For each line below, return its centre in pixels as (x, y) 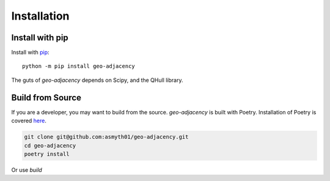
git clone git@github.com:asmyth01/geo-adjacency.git (106, 137)
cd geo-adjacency (50, 146)
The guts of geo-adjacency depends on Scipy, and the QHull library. (97, 80)
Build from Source (46, 98)
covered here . (29, 121)
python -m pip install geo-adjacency (79, 66)
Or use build (27, 170)
